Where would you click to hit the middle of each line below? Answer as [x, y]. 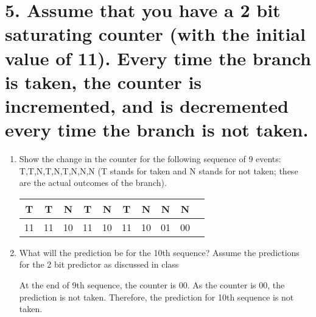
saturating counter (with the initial [155, 34]
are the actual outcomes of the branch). [93, 183]
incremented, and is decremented [147, 105]
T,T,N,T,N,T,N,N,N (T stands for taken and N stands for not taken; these [159, 170]
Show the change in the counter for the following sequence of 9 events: [150, 159]
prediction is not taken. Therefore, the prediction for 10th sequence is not [156, 297]
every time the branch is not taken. [157, 130]
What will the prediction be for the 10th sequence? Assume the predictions [159, 252]
